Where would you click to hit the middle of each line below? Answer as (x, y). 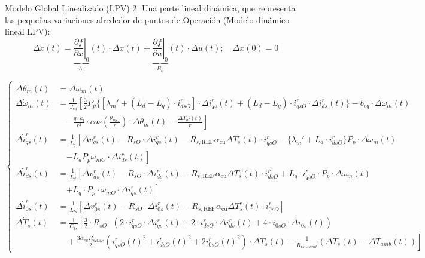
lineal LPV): (28, 31)
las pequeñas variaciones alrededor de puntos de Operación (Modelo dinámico (147, 19)
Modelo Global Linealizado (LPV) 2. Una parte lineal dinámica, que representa (150, 8)
